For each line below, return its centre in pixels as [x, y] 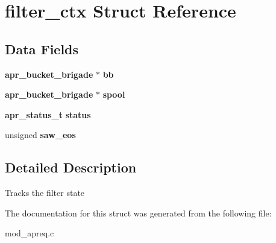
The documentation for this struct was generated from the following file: [138, 213]
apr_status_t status [48, 114]
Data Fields [42, 49]
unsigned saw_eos [40, 135]
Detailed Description [71, 167]
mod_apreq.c [30, 233]
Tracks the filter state [45, 193]
